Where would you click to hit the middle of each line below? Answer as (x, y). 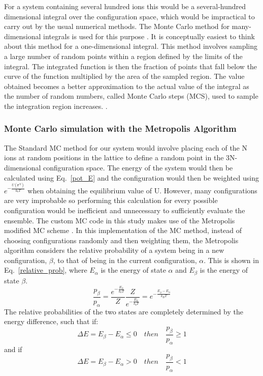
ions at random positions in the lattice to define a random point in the (114, 157)
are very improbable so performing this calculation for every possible (111, 200)
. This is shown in (231, 260)
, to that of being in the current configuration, (125, 260)
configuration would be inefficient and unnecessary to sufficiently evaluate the (125, 210)
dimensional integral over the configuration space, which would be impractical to (129, 16)
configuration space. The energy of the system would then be (138, 167)
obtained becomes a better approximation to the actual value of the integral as (127, 86)
